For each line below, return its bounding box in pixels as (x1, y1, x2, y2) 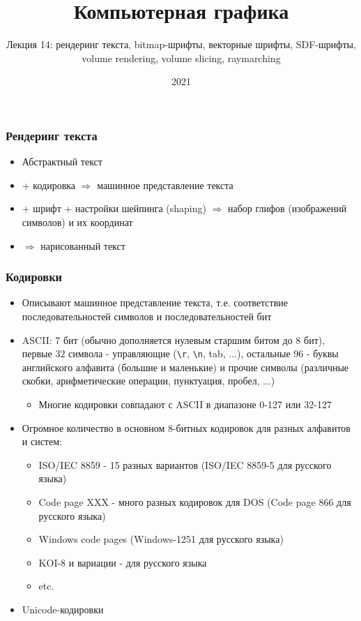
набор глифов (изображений (227, 201, 347, 216)
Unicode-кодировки (22, 601, 104, 616)
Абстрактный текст (22, 154, 102, 169)
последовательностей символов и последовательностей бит (22, 308, 272, 323)
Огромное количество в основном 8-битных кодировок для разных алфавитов (22, 420, 351, 435)
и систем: (22, 434, 62, 449)
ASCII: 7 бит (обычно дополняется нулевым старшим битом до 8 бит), (22, 332, 325, 347)
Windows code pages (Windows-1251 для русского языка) (38, 532, 284, 546)
